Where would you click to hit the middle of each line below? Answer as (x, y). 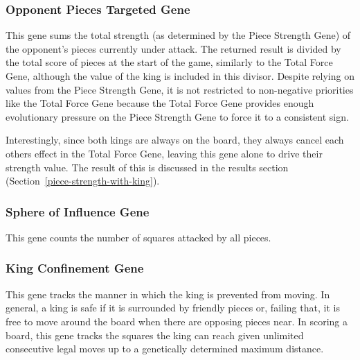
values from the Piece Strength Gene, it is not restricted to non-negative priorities (180, 89)
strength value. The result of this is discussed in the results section (147, 167)
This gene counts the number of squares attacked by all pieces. (138, 237)
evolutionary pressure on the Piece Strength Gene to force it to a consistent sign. (177, 116)
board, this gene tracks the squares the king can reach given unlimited (155, 335)
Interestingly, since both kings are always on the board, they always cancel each (175, 140)
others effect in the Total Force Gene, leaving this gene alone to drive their (164, 153)
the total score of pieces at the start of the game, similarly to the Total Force (169, 62)
